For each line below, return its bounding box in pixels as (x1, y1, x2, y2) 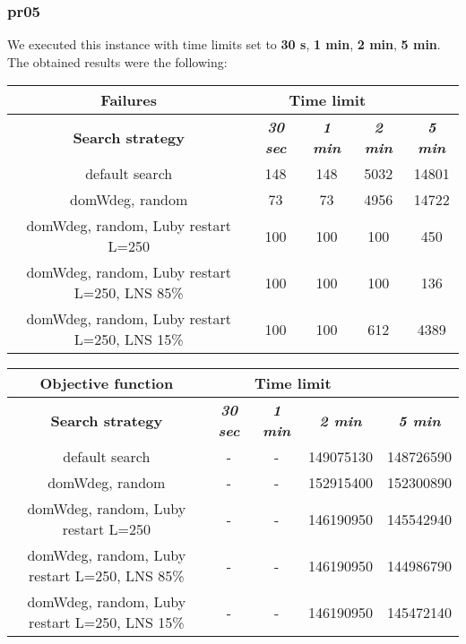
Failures (100, 90, 158, 111)
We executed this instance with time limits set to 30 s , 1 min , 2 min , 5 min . (7, 35, 441, 54)
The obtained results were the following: (7, 52, 228, 71)
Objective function (39, 373, 174, 394)
